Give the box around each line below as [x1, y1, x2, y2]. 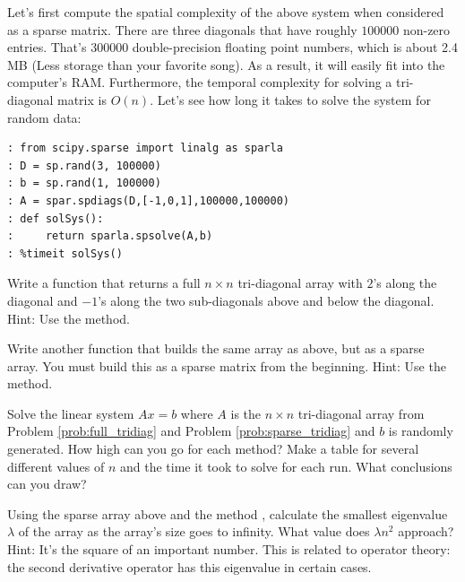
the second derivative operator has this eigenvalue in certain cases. [7, 557, 372, 576]
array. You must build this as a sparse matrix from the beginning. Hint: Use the [7, 356, 446, 375]
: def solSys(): [7, 212, 104, 225]
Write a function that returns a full [7, 274, 201, 292]
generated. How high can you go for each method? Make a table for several [7, 439, 419, 458]
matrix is [57, 90, 107, 109]
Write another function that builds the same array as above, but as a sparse [7, 339, 425, 358]
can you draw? [7, 474, 87, 493]
